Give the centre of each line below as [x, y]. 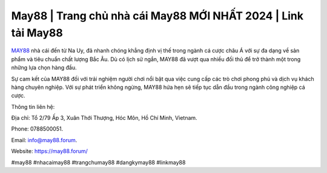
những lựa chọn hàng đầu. [44, 68]
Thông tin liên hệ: [33, 106]
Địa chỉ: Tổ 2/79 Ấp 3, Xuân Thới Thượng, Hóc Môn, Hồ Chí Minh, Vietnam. [104, 118]
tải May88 [37, 33]
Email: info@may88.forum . [44, 140]
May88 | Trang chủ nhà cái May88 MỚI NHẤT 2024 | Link [157, 16]
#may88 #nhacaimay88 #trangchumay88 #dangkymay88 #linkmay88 [98, 162]
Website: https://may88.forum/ [49, 151]
